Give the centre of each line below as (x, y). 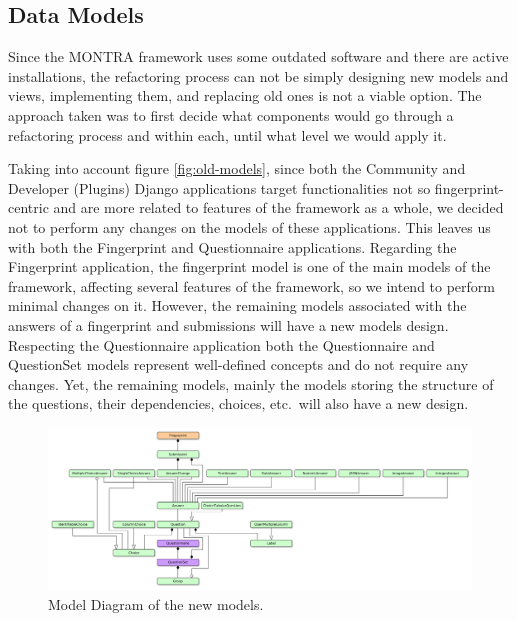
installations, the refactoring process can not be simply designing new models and (258, 75)
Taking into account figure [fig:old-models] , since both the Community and (237, 168)
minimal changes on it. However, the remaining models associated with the (237, 305)
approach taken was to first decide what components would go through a (231, 114)
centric (28, 207)
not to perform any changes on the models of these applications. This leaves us (249, 226)
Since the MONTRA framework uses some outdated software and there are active (258, 56)
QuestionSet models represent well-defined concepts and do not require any (238, 364)
